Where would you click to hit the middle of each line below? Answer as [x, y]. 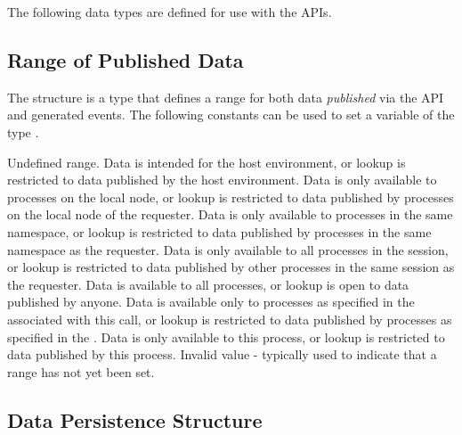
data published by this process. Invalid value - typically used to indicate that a [222, 354]
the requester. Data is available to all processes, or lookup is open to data [208, 284]
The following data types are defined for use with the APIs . [170, 12]
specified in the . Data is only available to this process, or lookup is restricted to [226, 337]
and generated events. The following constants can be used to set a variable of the [231, 115]
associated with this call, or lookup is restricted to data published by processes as [230, 319]
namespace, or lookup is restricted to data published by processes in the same [219, 231]
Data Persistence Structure [135, 419]
